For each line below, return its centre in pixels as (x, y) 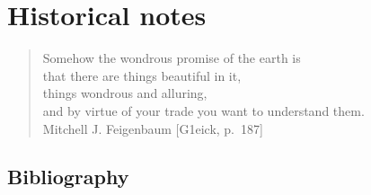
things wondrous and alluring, (125, 93)
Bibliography (68, 177)
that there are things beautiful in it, (142, 75)
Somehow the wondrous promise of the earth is (172, 58)
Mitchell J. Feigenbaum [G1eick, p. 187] (153, 128)
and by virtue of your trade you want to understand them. (203, 110)
